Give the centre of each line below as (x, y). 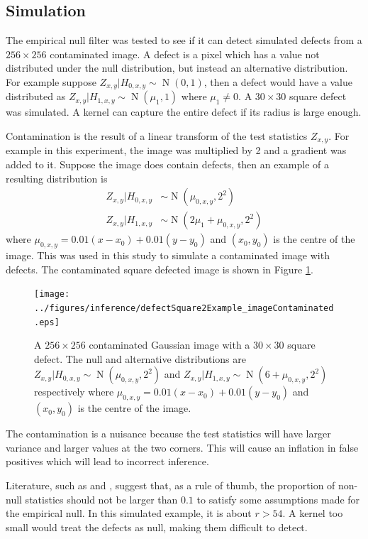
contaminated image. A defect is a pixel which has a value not (185, 54)
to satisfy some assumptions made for (278, 499)
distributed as (36, 96)
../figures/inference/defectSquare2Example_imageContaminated (184, 308)
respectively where (74, 392)
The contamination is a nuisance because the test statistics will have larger (168, 434)
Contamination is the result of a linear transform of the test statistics (157, 136)
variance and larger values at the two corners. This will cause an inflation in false (182, 447)
